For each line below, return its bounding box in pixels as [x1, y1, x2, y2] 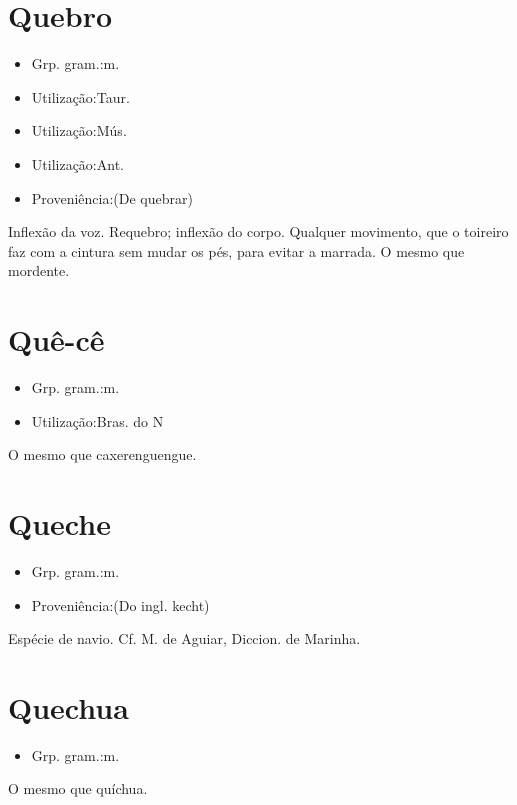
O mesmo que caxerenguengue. [8, 444, 197, 465]
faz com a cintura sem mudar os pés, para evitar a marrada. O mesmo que [8, 240, 465, 261]
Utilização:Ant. [31, 153, 124, 174]
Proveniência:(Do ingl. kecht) [31, 594, 210, 615]
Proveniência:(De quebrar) [31, 187, 193, 208]
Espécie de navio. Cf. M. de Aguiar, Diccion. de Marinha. [8, 628, 361, 649]
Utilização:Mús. [31, 120, 127, 141]
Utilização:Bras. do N [31, 410, 164, 431]
